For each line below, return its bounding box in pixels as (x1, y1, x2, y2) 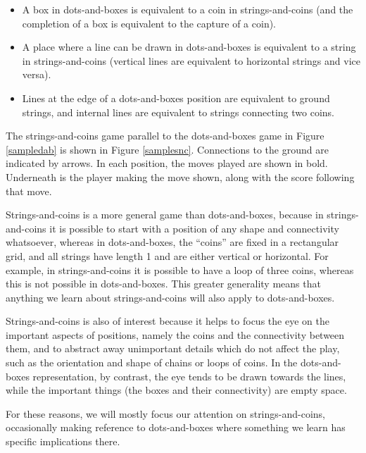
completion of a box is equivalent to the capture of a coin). (22, 15, 277, 30)
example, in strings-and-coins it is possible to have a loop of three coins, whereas (6, 262, 354, 277)
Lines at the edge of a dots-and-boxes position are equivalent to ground (22, 90, 330, 105)
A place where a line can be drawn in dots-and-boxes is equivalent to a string (22, 39, 356, 54)
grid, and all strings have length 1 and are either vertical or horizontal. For (6, 248, 329, 263)
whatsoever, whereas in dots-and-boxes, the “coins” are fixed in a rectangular (6, 235, 339, 249)
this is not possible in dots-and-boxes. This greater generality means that (6, 276, 321, 291)
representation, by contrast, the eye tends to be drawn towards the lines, (32, 368, 346, 383)
